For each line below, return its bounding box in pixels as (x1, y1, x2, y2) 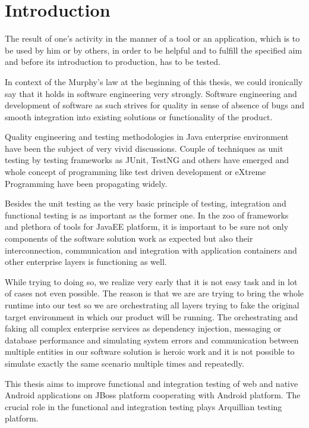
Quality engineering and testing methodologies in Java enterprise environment (5, 130, 289, 143)
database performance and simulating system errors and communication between (5, 333, 299, 346)
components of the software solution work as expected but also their (5, 232, 253, 245)
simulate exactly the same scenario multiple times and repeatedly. (5, 357, 244, 369)
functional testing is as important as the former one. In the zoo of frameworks (5, 208, 289, 221)
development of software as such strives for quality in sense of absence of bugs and (5, 99, 304, 111)
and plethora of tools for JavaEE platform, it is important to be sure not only (5, 220, 289, 233)
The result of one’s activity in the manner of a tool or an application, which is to (5, 32, 300, 45)
